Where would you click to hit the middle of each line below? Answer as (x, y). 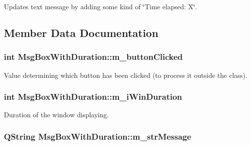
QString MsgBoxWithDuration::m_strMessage (98, 136)
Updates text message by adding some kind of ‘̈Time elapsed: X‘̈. (100, 6)
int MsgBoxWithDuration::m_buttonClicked (93, 57)
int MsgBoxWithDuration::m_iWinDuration (93, 97)
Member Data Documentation (81, 32)
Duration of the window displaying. (57, 115)
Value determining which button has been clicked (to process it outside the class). (126, 75)
